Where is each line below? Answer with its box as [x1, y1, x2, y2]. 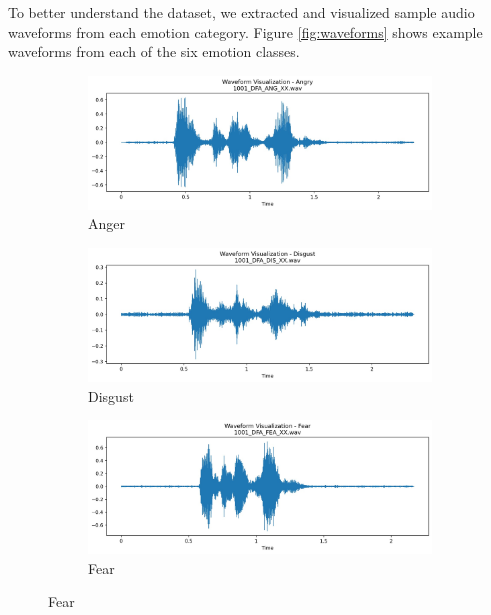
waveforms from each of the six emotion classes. [8, 41, 300, 62]
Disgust [88, 385, 134, 406]
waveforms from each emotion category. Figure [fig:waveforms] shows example [8, 21, 483, 42]
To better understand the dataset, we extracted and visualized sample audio [8, 2, 475, 22]
